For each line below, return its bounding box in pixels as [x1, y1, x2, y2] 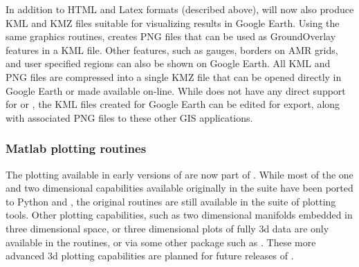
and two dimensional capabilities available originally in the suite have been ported [6, 181, 353, 195]
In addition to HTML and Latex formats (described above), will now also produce [6, 2, 354, 16]
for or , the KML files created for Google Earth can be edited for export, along [6, 97, 340, 111]
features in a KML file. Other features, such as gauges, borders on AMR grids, [6, 42, 338, 57]
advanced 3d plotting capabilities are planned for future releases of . [6, 248, 294, 263]
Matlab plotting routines [6, 140, 147, 157]
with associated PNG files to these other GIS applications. [6, 110, 253, 125]
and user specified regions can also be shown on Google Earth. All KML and [6, 56, 331, 71]
